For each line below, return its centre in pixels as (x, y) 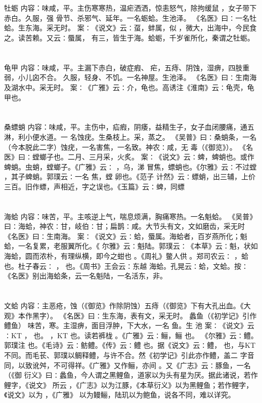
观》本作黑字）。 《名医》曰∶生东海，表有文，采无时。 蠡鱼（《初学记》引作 (130, 315)
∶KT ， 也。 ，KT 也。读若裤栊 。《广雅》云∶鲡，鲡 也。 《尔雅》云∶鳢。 (131, 335)
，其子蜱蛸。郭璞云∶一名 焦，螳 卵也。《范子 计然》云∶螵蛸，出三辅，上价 (130, 176)
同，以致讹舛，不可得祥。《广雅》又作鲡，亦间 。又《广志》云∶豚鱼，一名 (127, 365)
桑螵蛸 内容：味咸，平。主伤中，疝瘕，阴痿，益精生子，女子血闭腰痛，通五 (129, 127)
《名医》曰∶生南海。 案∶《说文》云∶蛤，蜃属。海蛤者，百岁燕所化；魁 (126, 236)
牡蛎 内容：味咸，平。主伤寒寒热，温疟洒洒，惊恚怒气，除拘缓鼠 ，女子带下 (130, 8)
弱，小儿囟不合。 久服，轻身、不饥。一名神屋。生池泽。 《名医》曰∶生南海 (130, 77)
